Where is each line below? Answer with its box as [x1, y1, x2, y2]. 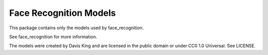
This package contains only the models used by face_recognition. [9, 25, 144, 31]
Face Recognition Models [9, 7, 116, 18]
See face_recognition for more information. [9, 34, 97, 40]
